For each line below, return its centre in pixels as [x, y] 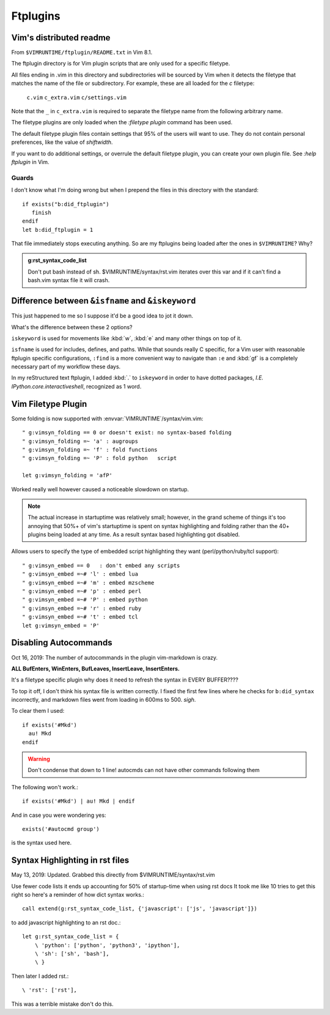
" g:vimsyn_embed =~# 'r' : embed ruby [82, 608]
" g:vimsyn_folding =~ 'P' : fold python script [100, 458]
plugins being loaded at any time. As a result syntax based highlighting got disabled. [134, 535]
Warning [39, 759]
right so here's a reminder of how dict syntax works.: [78, 895]
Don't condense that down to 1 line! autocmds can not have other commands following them [144, 770]
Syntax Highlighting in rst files [70, 861]
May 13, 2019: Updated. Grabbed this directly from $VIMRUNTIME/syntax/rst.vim [113, 875]
